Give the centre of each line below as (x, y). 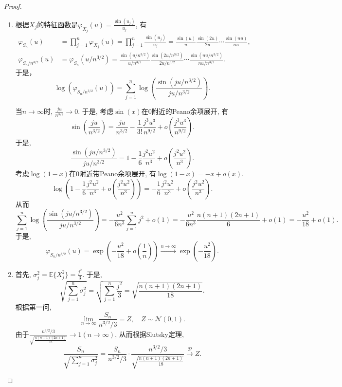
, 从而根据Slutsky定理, (149, 334)
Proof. (13, 6)
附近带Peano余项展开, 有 (118, 174)
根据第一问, (33, 306)
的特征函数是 (58, 24)
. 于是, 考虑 (96, 111)
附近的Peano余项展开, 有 (190, 111)
